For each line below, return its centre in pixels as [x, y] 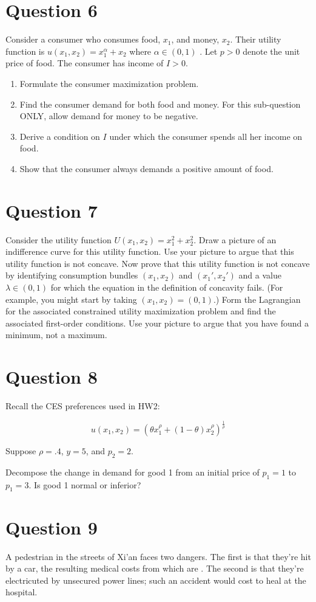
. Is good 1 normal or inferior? [85, 484]
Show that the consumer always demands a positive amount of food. [146, 168]
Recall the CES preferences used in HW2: [83, 406]
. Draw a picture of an [235, 239]
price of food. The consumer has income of [85, 63]
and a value [260, 275]
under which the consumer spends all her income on [206, 136]
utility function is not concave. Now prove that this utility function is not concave [158, 263]
